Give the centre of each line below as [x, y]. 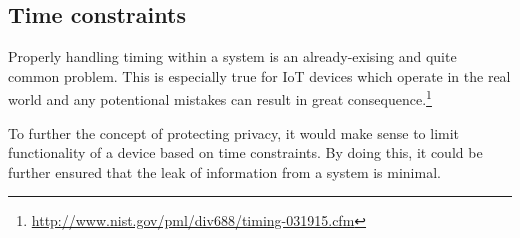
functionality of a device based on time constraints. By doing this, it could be [245, 152]
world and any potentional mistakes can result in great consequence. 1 [220, 98]
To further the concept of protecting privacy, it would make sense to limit [234, 132]
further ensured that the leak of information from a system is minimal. [224, 171]
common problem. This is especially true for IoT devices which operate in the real [259, 75]
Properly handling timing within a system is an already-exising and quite [232, 56]
